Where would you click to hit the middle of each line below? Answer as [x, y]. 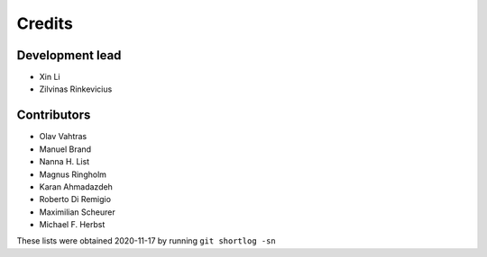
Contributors [54, 115]
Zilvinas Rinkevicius [76, 89]
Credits [45, 23]
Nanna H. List [64, 162]
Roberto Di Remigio [75, 199]
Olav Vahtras [63, 137]
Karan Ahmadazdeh [76, 186]
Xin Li [50, 77]
